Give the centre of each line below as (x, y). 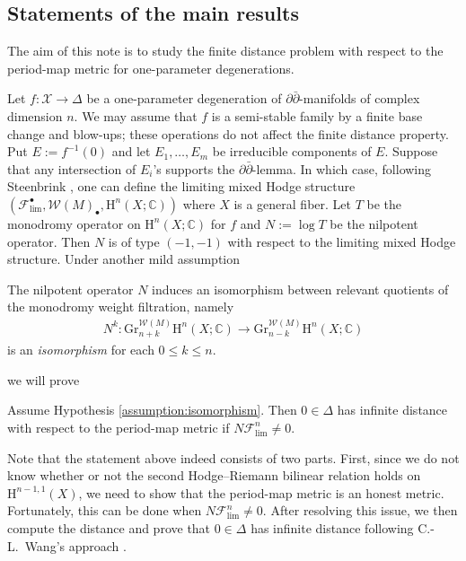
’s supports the (194, 168)
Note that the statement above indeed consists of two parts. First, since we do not (233, 457)
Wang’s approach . (75, 545)
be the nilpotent (374, 223)
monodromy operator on (74, 223)
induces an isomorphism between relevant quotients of (300, 289)
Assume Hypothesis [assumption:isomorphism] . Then (152, 410)
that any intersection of (72, 168)
